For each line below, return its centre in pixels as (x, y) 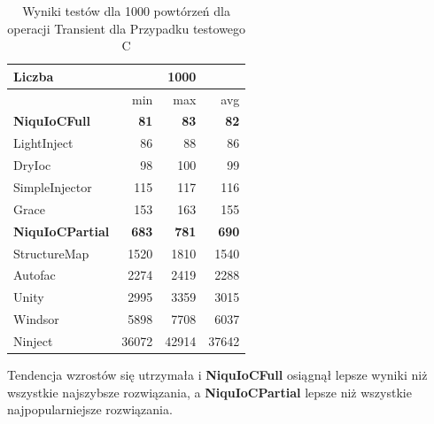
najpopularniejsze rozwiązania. (90, 409)
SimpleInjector (53, 187)
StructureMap (51, 253)
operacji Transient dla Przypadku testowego (127, 28)
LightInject (43, 143)
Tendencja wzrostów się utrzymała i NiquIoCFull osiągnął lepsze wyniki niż (217, 374)
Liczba (34, 76)
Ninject (33, 340)
